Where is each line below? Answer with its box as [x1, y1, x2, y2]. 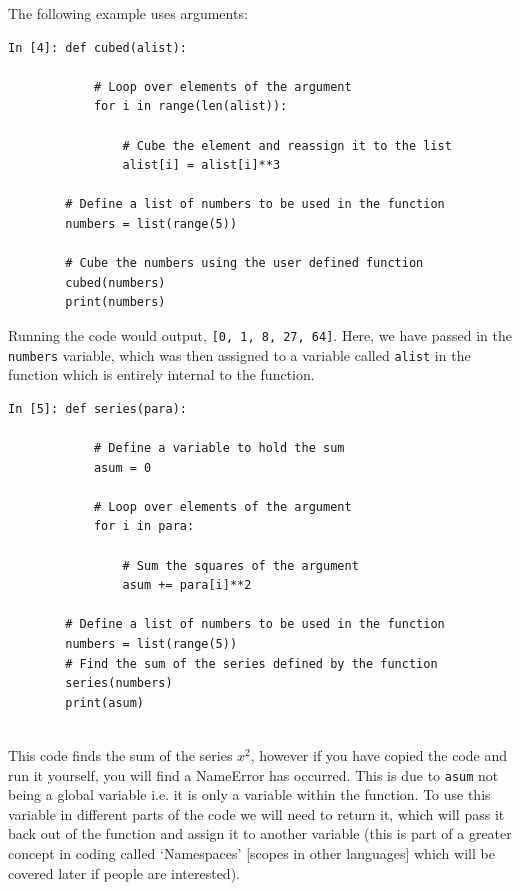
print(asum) [65, 695, 145, 710]
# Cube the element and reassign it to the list [122, 138, 452, 153]
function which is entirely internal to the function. [8, 364, 315, 385]
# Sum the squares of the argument [122, 558, 359, 573]
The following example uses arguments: [8, 3, 248, 23]
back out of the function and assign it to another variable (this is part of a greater [8, 823, 512, 844]
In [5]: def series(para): [8, 401, 187, 416]
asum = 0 [93, 460, 152, 475]
